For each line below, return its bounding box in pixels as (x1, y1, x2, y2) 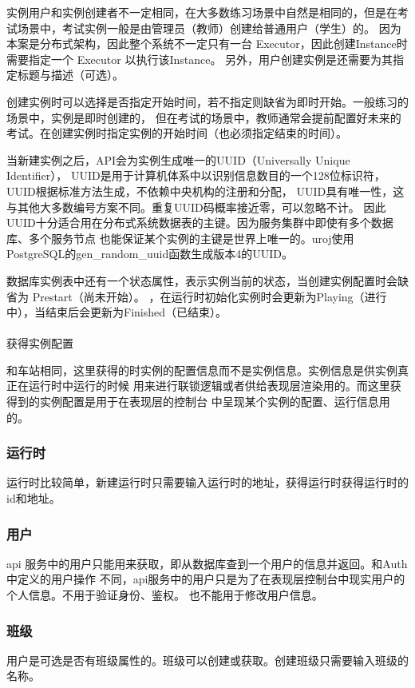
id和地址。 (6, 490, 61, 507)
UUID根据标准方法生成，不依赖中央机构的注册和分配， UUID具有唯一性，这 (6, 182, 405, 199)
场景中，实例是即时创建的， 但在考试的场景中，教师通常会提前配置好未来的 (6, 109, 401, 125)
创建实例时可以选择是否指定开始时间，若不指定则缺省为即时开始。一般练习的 (6, 93, 409, 109)
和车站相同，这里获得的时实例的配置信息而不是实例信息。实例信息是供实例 (6, 361, 397, 378)
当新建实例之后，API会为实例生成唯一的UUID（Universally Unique (6, 151, 350, 168)
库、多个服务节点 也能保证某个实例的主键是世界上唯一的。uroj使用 (6, 229, 354, 246)
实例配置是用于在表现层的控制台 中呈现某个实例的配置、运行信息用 (39, 393, 390, 410)
